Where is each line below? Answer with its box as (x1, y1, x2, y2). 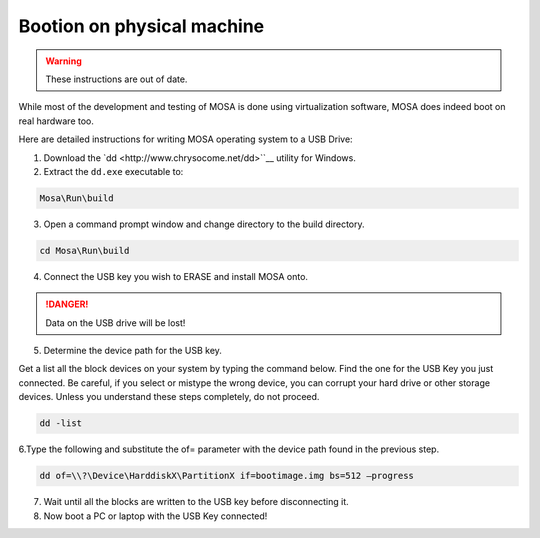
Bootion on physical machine (18, 15, 265, 37)
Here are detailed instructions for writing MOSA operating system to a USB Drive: (18, 133, 354, 145)
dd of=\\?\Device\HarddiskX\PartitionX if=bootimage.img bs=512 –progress (39, 470, 415, 482)
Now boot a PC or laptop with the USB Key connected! (43, 510, 268, 522)
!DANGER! (45, 298, 89, 310)
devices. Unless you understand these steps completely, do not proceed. (18, 391, 320, 403)
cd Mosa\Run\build (39, 245, 130, 256)
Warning (45, 55, 82, 67)
